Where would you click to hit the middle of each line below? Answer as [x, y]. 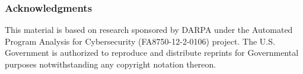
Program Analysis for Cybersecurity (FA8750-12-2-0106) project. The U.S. [140, 41]
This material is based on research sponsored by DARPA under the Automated [149, 30]
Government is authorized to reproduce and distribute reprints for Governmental [152, 53]
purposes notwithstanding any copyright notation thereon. [111, 64]
